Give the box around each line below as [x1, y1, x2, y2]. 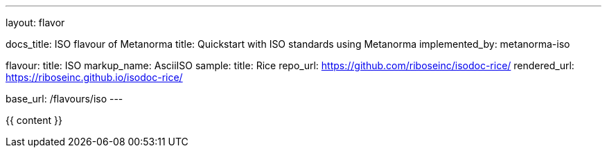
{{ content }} [6, 114, 62, 126]
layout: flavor [6, 17, 65, 28]
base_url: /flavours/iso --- [6, 93, 123, 105]
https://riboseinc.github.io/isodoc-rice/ [6, 71, 183, 83]
